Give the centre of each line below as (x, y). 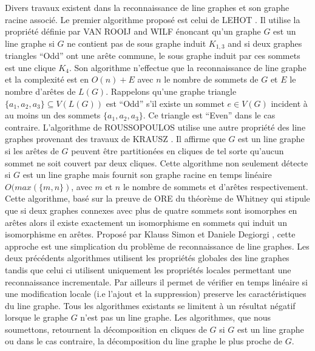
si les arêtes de (32, 150)
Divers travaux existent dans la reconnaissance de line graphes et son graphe (147, 7)
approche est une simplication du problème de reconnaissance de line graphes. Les (157, 246)
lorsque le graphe (36, 317)
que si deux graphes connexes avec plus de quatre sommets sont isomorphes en (151, 210)
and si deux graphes (265, 43)
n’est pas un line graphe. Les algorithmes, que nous (176, 317)
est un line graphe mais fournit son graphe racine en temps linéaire (147, 175)
